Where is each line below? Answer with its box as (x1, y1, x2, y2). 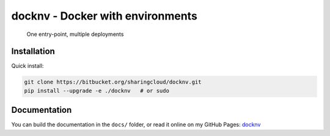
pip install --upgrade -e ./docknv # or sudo (24, 87, 169, 94)
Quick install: (11, 62, 44, 70)
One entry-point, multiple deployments (26, 30, 124, 38)
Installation (11, 46, 55, 57)
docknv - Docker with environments (11, 9, 198, 23)
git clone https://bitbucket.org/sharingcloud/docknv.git (24, 79, 202, 85)
